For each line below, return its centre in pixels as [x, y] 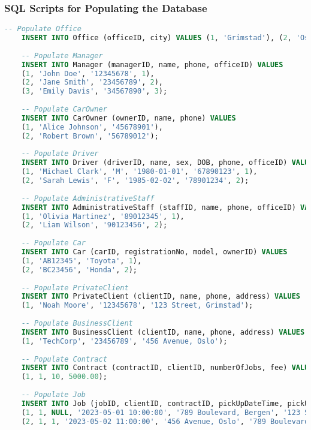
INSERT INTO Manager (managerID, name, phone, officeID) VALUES [152, 64]
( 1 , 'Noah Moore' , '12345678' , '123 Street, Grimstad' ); [137, 306]
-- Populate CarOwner [64, 109]
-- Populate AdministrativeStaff [88, 198]
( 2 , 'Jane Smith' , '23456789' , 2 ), [92, 82]
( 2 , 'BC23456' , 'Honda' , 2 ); [79, 270]
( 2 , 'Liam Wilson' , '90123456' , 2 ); [94, 225]
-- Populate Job [54, 395]
